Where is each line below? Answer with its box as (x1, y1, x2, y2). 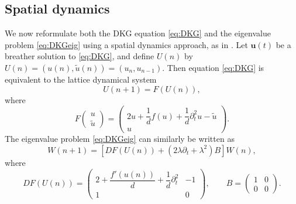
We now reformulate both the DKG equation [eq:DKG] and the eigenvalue (5, 27, 271, 39)
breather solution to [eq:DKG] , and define (5, 50, 154, 62)
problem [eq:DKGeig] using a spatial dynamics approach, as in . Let (5, 38, 248, 50)
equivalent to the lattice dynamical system (5, 73, 157, 85)
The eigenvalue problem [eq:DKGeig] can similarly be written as (5, 132, 235, 145)
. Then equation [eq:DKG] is (162, 61, 264, 73)
